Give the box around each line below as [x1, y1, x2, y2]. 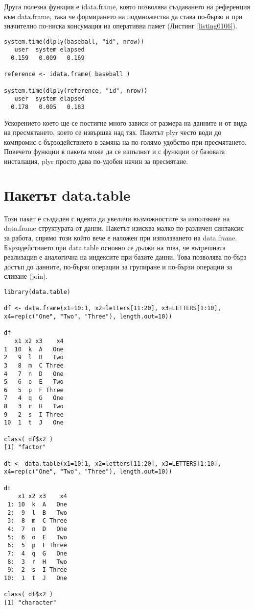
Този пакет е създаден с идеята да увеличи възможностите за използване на [4, 213, 230, 223]
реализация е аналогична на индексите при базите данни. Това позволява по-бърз [4, 252, 247, 262]
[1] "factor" [4, 444, 46, 451]
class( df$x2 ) [4, 435, 53, 443]
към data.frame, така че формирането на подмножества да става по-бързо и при [4, 11, 243, 21]
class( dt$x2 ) [4, 591, 53, 598]
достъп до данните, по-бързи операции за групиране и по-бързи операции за [4, 261, 232, 271]
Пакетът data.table [4, 185, 131, 205]
